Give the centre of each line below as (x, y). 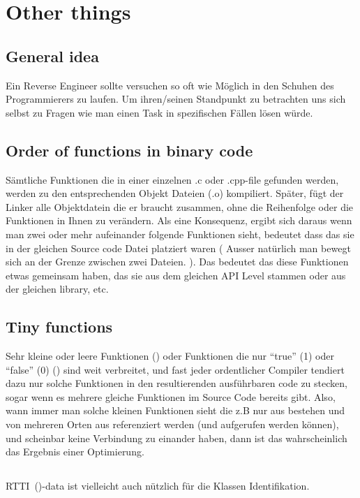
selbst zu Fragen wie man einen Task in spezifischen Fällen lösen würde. (159, 112)
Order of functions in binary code (129, 150)
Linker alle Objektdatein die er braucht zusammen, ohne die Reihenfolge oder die (180, 206)
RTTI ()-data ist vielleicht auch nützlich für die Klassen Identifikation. (158, 486)
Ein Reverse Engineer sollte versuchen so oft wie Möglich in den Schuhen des (170, 85)
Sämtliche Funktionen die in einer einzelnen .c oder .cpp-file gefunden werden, (172, 179)
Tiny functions (59, 327)
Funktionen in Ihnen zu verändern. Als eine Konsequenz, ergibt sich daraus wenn (179, 220)
